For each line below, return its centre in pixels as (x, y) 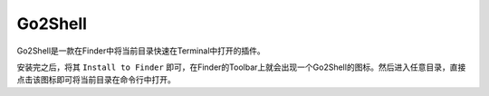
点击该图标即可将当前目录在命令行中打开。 (96, 80)
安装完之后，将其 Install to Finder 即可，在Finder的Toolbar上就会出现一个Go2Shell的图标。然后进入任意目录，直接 (241, 67)
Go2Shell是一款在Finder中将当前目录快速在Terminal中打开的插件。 (141, 51)
